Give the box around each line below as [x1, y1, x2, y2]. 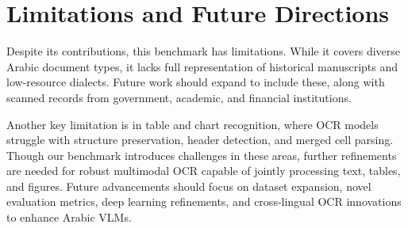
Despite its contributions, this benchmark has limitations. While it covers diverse [6, 43, 401, 59]
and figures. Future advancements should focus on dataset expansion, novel [6, 177, 371, 194]
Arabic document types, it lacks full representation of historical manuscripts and [6, 58, 398, 74]
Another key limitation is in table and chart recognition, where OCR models [6, 116, 379, 132]
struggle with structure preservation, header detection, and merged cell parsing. [6, 131, 394, 148]
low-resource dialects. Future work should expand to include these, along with [6, 74, 385, 90]
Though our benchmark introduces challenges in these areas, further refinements [6, 146, 397, 163]
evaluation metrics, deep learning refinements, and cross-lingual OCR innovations [6, 193, 402, 210]
